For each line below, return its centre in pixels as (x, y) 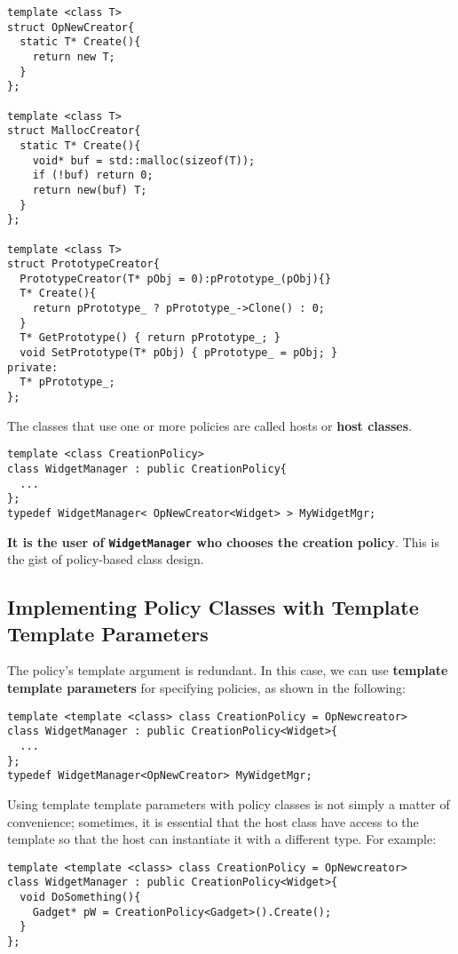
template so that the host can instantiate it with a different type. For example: (222, 839)
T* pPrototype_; (67, 382)
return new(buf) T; (90, 190)
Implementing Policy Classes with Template (213, 607)
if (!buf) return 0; (93, 175)
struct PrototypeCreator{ (83, 264)
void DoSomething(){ (80, 897)
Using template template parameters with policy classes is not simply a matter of (229, 803)
